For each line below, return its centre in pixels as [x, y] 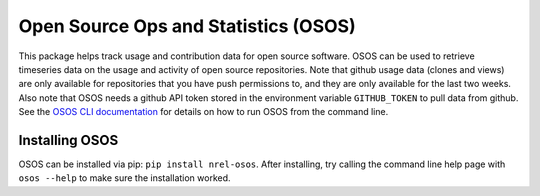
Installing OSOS [68, 140]
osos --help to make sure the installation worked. [124, 178]
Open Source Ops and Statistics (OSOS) [187, 26]
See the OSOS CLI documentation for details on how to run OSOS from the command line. [203, 112]
